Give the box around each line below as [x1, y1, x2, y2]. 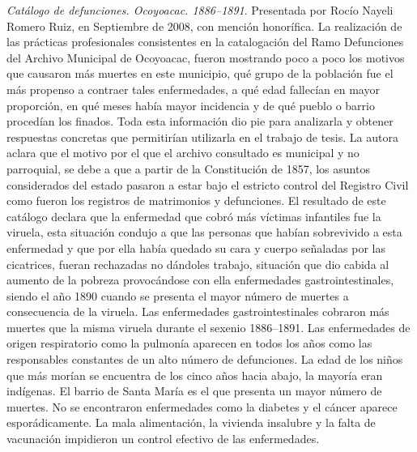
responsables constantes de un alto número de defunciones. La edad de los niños [6, 351, 403, 368]
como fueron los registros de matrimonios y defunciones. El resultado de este [6, 192, 386, 209]
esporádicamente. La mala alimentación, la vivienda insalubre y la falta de [6, 414, 376, 431]
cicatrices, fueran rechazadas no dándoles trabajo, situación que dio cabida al [6, 255, 389, 272]
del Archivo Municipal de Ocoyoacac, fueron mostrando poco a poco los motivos [6, 49, 405, 66]
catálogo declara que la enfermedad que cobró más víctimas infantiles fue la [6, 207, 381, 224]
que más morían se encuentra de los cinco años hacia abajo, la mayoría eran [6, 366, 383, 383]
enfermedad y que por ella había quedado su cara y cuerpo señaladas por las [6, 239, 385, 256]
